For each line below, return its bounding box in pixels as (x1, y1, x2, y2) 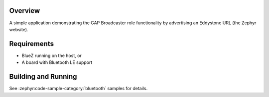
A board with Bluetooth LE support (21, 59, 93, 65)
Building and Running (9, 72, 77, 81)
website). (9, 26, 28, 32)
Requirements (9, 40, 54, 48)
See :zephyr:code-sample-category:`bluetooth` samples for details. (9, 86, 148, 92)
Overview (9, 6, 40, 15)
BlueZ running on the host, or (21, 52, 82, 58)
